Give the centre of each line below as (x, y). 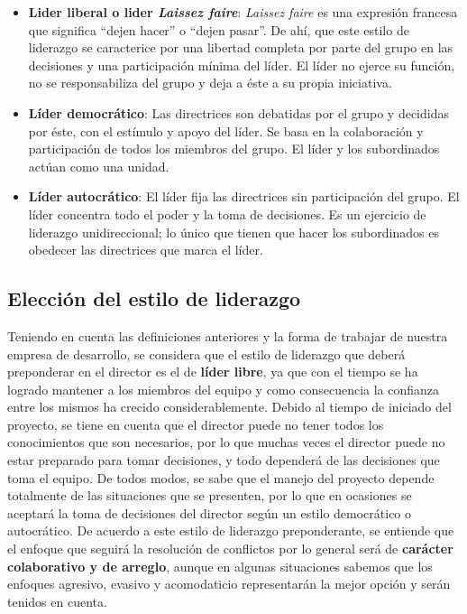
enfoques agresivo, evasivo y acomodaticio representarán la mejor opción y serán (229, 584)
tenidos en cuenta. (57, 601)
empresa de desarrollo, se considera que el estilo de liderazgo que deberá (206, 354)
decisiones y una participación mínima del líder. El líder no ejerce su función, (242, 65)
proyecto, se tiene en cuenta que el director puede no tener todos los (196, 424)
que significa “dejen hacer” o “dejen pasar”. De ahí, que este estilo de (219, 29)
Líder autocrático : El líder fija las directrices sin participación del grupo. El (244, 196)
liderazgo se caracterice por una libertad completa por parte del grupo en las (241, 47)
